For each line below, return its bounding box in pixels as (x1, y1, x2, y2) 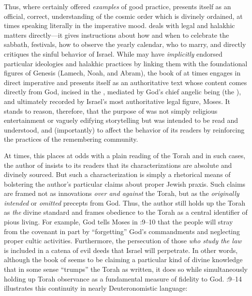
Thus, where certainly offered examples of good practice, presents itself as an (4, 1, 231, 11)
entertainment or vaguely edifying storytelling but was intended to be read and (4, 115, 238, 125)
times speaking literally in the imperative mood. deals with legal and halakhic (4, 20, 235, 30)
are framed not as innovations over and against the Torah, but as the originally (4, 188, 239, 198)
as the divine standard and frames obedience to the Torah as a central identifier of (4, 207, 248, 217)
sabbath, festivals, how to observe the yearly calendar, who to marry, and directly (4, 39, 246, 49)
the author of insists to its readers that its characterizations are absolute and (4, 160, 232, 170)
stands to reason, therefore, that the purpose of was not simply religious (4, 105, 218, 116)
